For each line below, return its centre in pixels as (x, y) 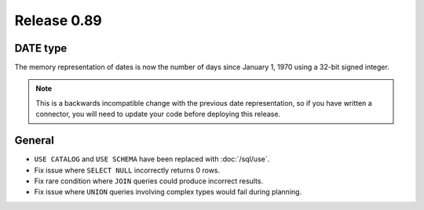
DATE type (41, 48)
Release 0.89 (58, 20)
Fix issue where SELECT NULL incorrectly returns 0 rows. (127, 170)
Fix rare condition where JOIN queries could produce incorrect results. (148, 181)
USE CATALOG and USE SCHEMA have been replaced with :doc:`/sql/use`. (152, 159)
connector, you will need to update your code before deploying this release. (158, 114)
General (35, 141)
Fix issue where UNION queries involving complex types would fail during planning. (168, 192)
